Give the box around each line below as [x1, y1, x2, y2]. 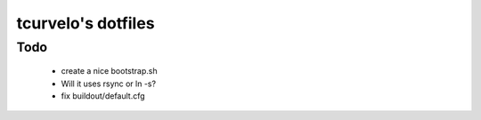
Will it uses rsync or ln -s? [61, 78, 156, 89]
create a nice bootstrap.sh [61, 66, 158, 76]
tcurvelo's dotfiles [16, 13, 155, 33]
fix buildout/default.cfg [61, 90, 146, 101]
